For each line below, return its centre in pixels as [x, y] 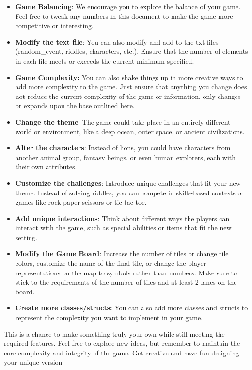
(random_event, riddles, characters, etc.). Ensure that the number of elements [132, 51]
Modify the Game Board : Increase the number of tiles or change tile [122, 253]
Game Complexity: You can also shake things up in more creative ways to [129, 77]
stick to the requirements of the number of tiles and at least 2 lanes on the [126, 282]
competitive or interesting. [54, 25]
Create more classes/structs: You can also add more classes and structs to [132, 308]
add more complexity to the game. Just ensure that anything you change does [131, 87]
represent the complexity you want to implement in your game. [109, 317]
